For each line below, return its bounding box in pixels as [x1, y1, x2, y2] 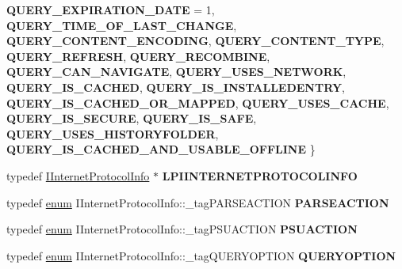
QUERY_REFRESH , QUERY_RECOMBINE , [6, 47, 270, 64]
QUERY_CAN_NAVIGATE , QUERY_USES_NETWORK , [6, 63, 346, 80]
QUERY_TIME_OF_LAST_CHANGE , [6, 17, 237, 33]
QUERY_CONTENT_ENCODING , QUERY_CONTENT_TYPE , [6, 32, 385, 49]
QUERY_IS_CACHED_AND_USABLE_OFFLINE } [6, 141, 316, 157]
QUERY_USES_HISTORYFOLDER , [6, 125, 219, 142]
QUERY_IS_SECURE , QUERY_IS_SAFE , [6, 110, 257, 127]
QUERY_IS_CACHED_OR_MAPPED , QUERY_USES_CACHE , [6, 94, 389, 111]
